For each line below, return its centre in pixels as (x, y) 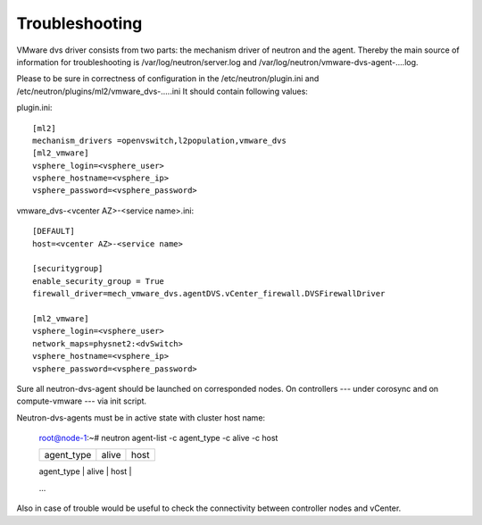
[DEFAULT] (54, 231)
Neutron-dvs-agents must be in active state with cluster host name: (141, 417)
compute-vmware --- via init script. (82, 401)
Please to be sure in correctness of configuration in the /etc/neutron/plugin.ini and (168, 79)
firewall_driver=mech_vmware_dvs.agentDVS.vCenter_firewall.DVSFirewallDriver (209, 294)
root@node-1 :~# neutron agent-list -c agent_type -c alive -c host (158, 438)
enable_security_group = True (99, 281)
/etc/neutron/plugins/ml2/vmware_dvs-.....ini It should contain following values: (162, 91)
